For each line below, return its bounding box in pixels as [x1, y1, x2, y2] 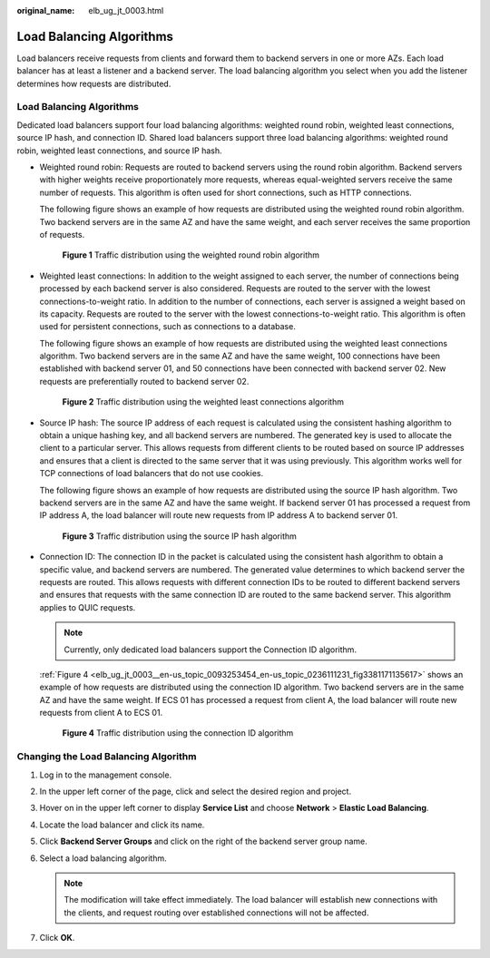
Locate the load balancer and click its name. [39, 819, 205, 830]
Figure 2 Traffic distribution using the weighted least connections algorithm [62, 396, 345, 407]
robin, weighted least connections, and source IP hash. [16, 145, 222, 156]
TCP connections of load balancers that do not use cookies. [39, 468, 263, 479]
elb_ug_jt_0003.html [88, 5, 164, 15]
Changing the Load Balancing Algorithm [16, 750, 197, 763]
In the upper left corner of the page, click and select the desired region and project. [39, 786, 352, 797]
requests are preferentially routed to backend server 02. [39, 376, 250, 386]
